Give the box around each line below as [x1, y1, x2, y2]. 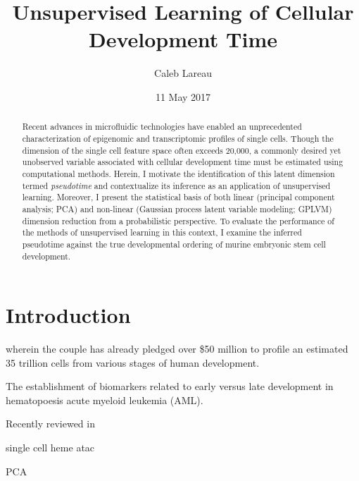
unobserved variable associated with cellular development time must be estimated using [22, 156, 344, 168]
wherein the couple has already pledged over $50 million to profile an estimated [6, 341, 348, 356]
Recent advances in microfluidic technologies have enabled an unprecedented [22, 121, 302, 133]
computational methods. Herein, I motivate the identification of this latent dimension [22, 167, 335, 179]
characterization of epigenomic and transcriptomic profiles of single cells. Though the [22, 132, 334, 144]
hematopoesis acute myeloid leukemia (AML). [6, 392, 203, 407]
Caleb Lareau [154, 66, 212, 80]
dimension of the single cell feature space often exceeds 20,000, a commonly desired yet [22, 144, 341, 156]
